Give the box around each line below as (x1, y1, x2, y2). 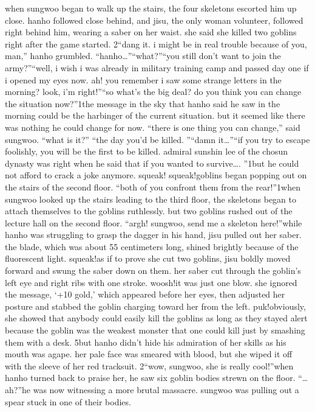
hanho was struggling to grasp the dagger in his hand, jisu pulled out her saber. (5, 228, 302, 241)
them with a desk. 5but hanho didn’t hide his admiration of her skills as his (5, 335, 286, 348)
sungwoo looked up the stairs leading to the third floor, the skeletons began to (5, 192, 297, 205)
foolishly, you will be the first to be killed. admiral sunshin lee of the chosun (5, 145, 288, 158)
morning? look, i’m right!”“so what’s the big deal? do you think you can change (5, 85, 302, 98)
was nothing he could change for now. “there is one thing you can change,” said (5, 120, 300, 133)
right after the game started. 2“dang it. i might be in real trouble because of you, (5, 37, 307, 50)
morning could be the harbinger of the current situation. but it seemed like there (5, 109, 305, 122)
